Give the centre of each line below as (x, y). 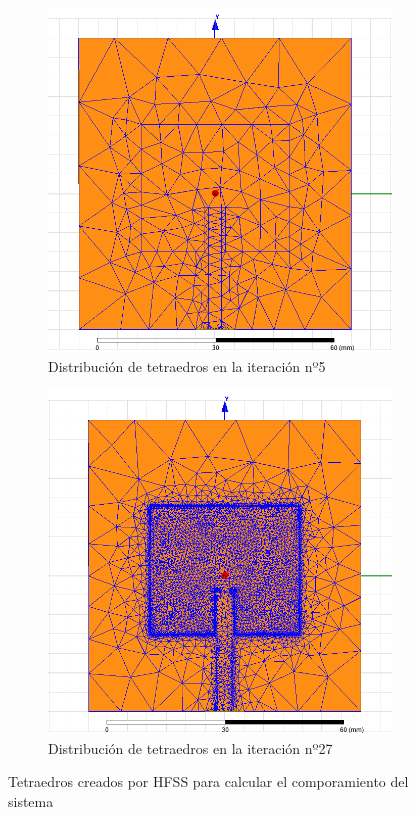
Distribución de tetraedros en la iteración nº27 (190, 747)
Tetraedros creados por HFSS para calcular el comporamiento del (208, 781)
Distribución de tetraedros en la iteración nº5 (187, 365)
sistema (31, 800)
